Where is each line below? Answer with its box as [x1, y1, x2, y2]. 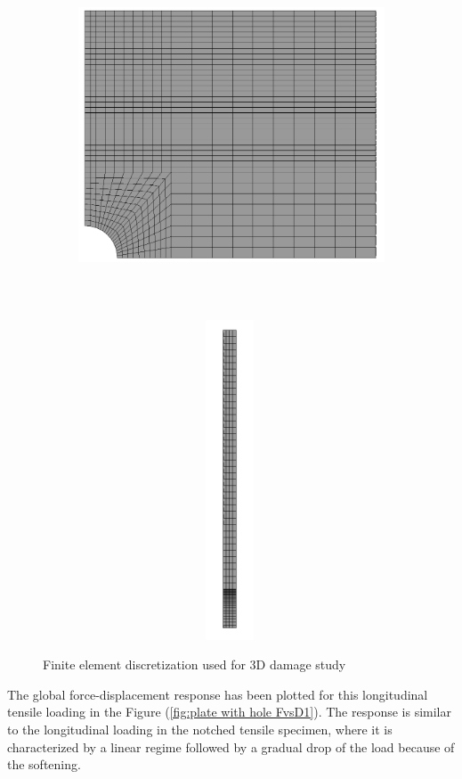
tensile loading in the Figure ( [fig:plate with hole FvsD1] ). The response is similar [7, 702, 451, 721]
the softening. [7, 755, 81, 774]
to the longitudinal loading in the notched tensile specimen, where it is [7, 719, 393, 738]
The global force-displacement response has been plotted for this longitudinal [7, 685, 428, 703]
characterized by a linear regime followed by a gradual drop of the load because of [7, 737, 455, 756]
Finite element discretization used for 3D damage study [43, 655, 346, 674]
